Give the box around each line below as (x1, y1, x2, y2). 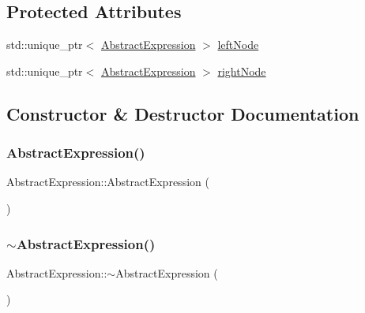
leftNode (217, 36, 259, 53)
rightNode (217, 62, 266, 79)
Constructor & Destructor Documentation (6, 101, 359, 125)
